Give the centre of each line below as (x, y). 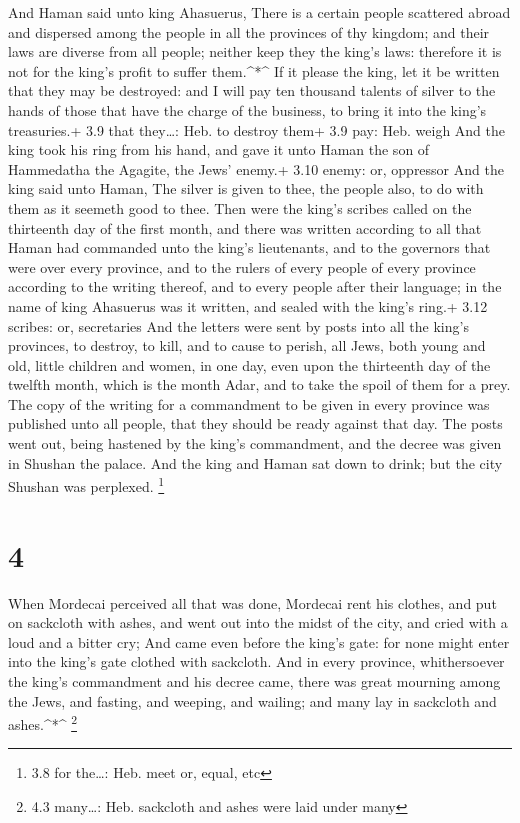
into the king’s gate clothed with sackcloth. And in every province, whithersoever (256, 661)
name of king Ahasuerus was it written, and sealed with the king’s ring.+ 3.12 (248, 305)
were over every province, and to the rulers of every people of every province (242, 266)
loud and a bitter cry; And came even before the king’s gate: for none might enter (259, 641)
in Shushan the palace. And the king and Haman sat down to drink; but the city (255, 462)
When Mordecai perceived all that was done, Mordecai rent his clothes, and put (252, 602)
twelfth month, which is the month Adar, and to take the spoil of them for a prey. (259, 384)
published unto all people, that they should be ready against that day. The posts (255, 423)
